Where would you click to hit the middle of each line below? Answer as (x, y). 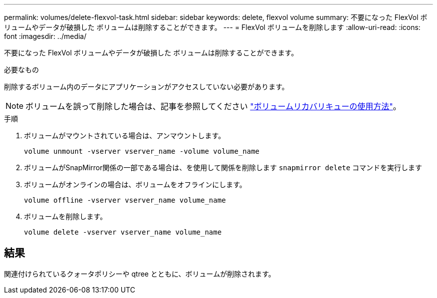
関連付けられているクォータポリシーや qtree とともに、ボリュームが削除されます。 (140, 274)
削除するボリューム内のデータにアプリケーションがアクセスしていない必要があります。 (146, 87)
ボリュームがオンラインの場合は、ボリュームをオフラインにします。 (135, 184)
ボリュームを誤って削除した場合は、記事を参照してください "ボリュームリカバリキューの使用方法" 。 (213, 106)
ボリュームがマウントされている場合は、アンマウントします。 (125, 136)
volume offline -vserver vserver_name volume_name (125, 200)
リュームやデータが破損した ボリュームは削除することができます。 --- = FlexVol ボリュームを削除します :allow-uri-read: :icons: (212, 27)
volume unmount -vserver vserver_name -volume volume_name (142, 151)
